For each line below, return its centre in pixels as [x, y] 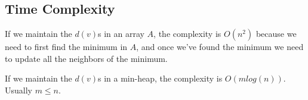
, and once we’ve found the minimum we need [220, 47]
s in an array [121, 34]
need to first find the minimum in [66, 47]
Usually [19, 90]
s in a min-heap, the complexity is [160, 78]
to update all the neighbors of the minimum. [86, 58]
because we [276, 34]
